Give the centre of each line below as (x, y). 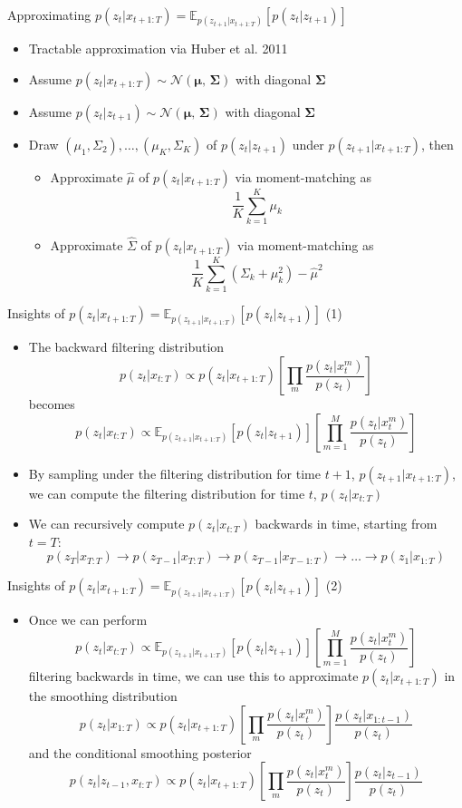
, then (438, 144)
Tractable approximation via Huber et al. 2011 (158, 49)
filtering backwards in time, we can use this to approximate (193, 676)
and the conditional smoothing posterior (140, 752)
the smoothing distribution (103, 696)
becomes (52, 404)
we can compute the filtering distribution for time (167, 493)
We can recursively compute (106, 524)
